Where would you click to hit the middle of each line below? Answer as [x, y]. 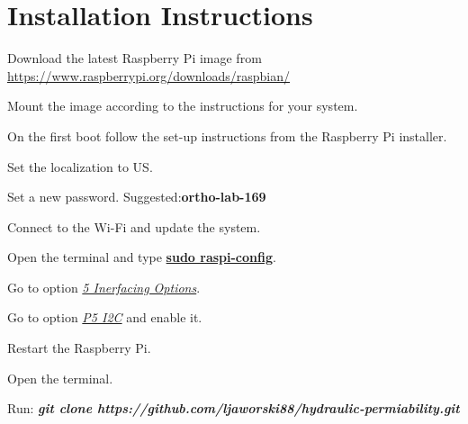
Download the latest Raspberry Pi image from [135, 58]
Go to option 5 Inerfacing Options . [104, 287]
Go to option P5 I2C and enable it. [105, 317]
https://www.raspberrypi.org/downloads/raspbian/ [149, 75]
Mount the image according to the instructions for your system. [183, 106]
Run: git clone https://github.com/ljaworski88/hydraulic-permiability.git [234, 408]
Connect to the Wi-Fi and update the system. [134, 226]
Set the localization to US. [80, 166]
